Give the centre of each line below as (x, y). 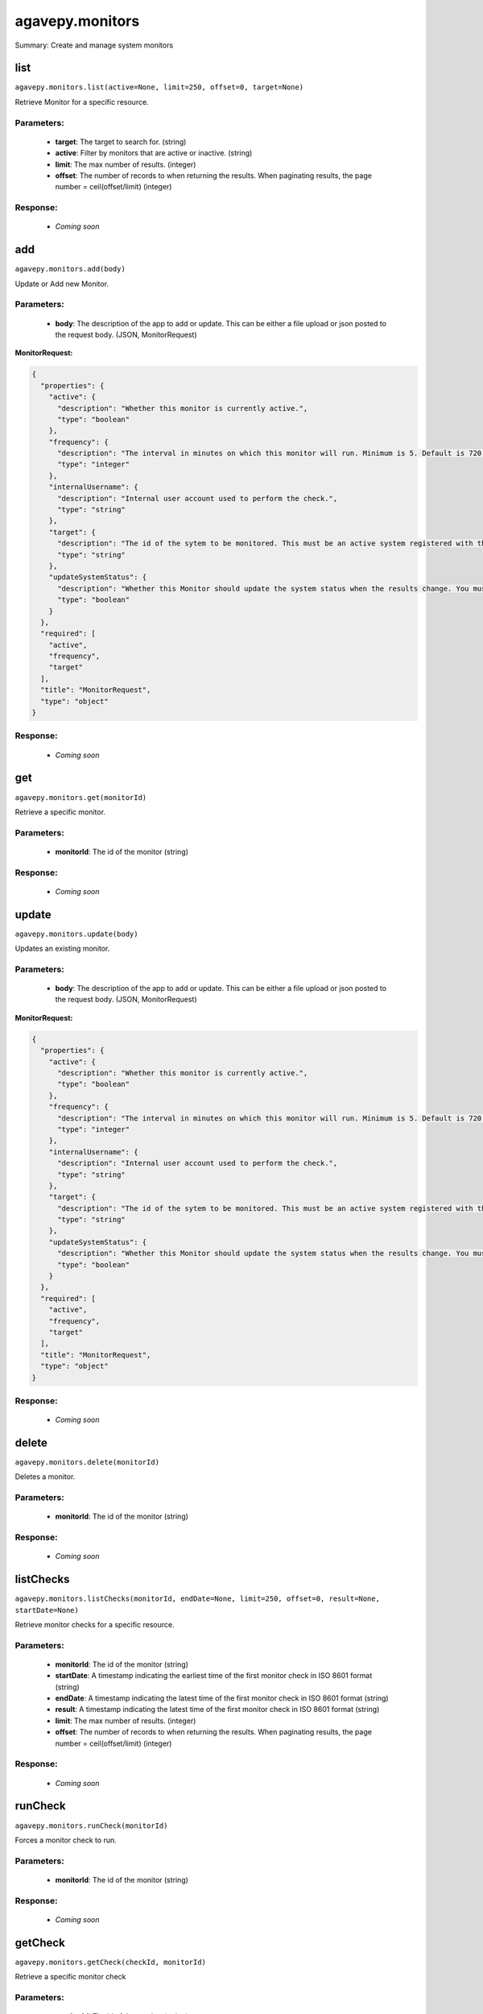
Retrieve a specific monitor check (70, 1977)
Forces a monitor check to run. (66, 1840)
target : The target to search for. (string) (121, 142)
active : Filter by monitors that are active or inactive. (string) (154, 153)
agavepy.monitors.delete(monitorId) (87, 1462)
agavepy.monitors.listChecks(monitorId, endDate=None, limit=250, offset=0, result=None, (197, 1599)
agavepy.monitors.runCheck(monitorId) (91, 1825)
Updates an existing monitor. (62, 949)
